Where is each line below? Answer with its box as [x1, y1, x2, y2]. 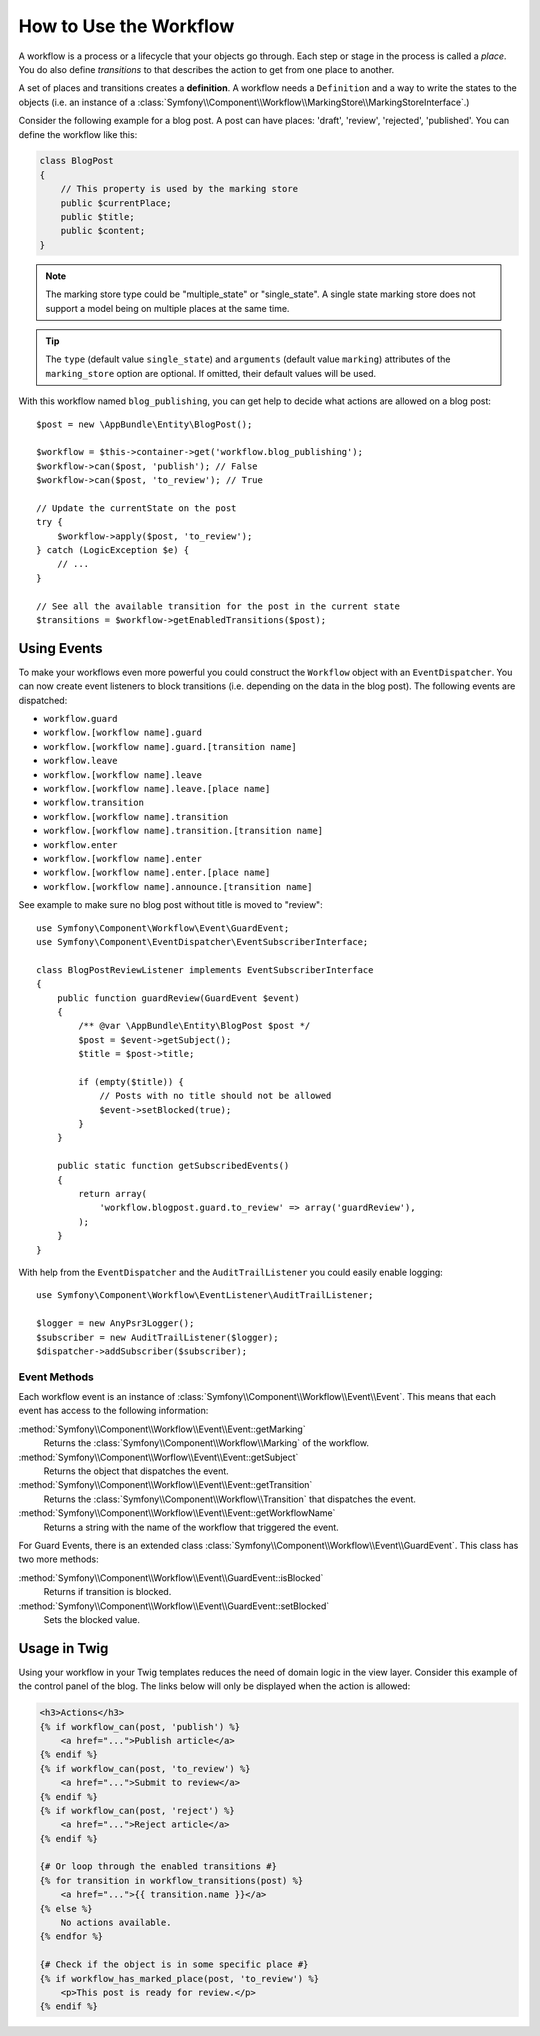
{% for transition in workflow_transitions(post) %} [39, 1875, 304, 1886]
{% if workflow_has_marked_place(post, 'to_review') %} [39, 1973, 320, 1984]
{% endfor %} [39, 1931, 104, 1942]
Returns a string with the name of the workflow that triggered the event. [43, 1521, 339, 1533]
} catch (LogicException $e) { [36, 545, 190, 556]
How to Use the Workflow [18, 15, 235, 37]
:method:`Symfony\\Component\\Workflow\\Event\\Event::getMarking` [18, 1423, 306, 1435]
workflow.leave [43, 755, 119, 767]
